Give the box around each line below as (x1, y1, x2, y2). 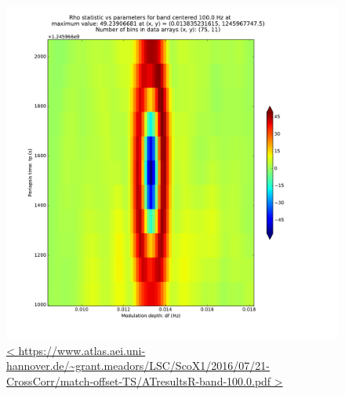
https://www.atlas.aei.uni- (18, 342, 146, 358)
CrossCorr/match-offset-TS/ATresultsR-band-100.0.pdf (6, 372, 271, 389)
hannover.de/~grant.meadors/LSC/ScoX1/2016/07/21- (6, 357, 271, 374)
